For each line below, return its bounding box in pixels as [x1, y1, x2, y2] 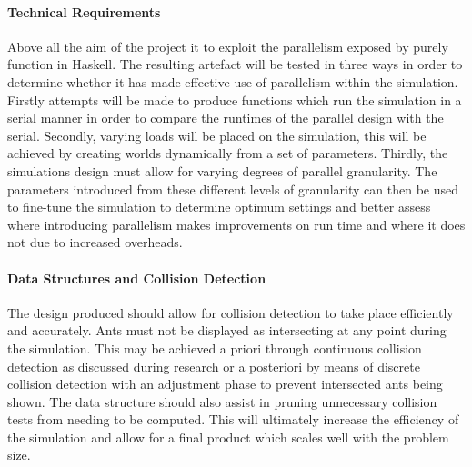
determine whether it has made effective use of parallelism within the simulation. [7, 72, 458, 91]
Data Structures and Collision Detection [7, 268, 266, 287]
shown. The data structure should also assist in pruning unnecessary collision [7, 392, 437, 411]
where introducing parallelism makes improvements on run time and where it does [7, 214, 466, 233]
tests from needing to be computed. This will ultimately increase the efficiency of [7, 410, 459, 429]
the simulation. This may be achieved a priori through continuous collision [7, 338, 422, 357]
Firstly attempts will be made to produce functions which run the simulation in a [7, 90, 462, 109]
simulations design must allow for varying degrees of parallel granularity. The [7, 161, 437, 180]
